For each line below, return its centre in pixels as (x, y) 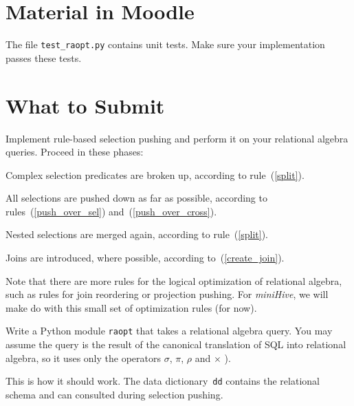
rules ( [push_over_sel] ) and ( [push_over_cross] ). (111, 211)
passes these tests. (44, 57)
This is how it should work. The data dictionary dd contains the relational (163, 381)
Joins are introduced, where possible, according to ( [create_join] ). (145, 258)
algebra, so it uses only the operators (83, 357)
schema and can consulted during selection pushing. (114, 394)
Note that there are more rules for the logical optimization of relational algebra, (174, 280)
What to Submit (85, 105)
